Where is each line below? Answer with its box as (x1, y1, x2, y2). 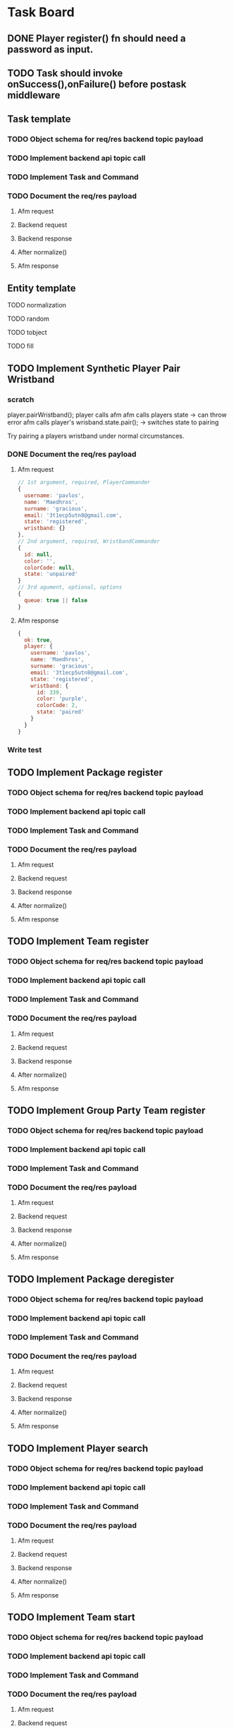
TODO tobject (7, 329, 47, 337)
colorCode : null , (24, 564, 75, 571)
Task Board (7, 4, 75, 20)
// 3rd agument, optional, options (17, 584, 123, 591)
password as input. (7, 43, 94, 55)
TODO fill (7, 342, 34, 350)
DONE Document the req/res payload (7, 449, 137, 459)
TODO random (7, 314, 49, 323)
